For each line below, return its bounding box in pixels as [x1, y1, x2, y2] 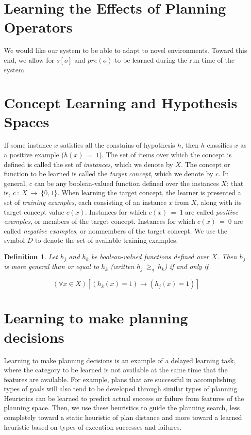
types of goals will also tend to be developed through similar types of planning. [4, 384, 239, 394]
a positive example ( [4, 150, 64, 159]
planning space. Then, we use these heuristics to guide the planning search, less [4, 402, 240, 413]
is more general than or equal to [4, 261, 99, 271]
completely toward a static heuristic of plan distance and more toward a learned [4, 412, 242, 422]
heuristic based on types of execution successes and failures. [4, 421, 182, 432]
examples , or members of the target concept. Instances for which [4, 216, 195, 226]
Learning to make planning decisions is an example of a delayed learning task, [4, 355, 236, 365]
